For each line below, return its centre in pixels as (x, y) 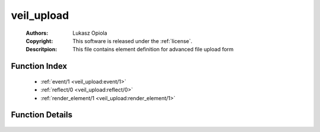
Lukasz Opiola (90, 33)
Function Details (42, 115)
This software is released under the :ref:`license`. (132, 41)
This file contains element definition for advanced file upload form (153, 49)
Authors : (37, 33)
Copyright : (39, 41)
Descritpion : (41, 49)
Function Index (39, 66)
